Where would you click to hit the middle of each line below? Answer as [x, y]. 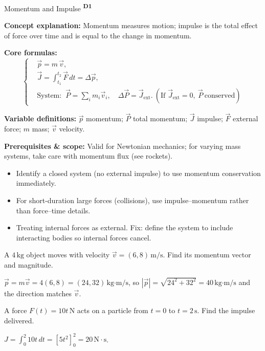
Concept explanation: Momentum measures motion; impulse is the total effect [131, 25]
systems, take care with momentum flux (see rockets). [88, 156]
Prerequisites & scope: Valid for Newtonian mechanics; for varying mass [123, 146]
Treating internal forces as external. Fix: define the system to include [125, 227]
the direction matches [38, 293]
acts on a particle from [113, 310]
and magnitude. [29, 265]
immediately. [36, 183]
